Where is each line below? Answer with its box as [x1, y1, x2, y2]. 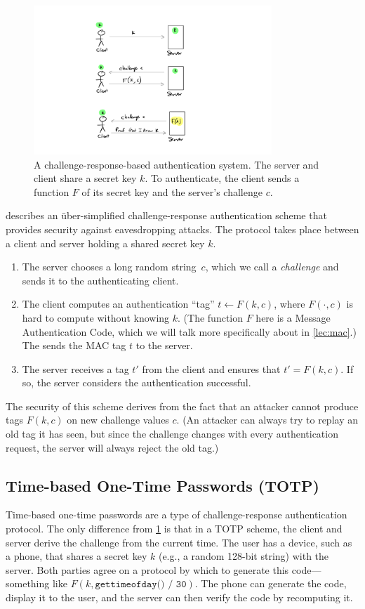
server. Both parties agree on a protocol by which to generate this [6, 562, 289, 577]
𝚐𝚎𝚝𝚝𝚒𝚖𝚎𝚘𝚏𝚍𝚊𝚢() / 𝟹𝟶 [95, 579, 187, 590]
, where [274, 296, 305, 311]
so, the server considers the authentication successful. [22, 375, 251, 390]
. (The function [178, 310, 244, 325]
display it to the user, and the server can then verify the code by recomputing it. [6, 590, 353, 605]
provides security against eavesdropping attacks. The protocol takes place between [6, 221, 359, 236]
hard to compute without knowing [22, 310, 170, 325]
